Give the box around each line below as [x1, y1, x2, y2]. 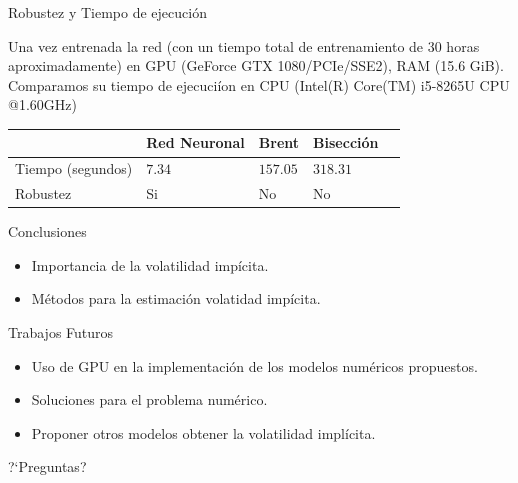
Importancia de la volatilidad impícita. [31, 254, 269, 275]
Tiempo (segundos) [15, 158, 133, 179]
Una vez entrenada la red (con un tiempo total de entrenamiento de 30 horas [8, 35, 480, 56]
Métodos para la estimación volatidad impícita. [31, 288, 321, 309]
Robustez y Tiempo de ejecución [8, 2, 207, 22]
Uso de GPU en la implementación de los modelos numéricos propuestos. [31, 355, 478, 376]
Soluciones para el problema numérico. [31, 389, 268, 410]
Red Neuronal [146, 132, 245, 153]
